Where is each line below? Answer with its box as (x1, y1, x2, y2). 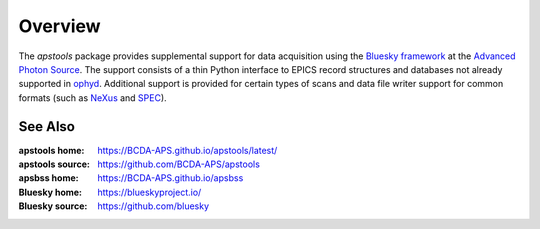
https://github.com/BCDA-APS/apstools (97, 158, 260, 170)
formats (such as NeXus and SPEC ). (18, 91, 167, 104)
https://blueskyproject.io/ (97, 186, 202, 198)
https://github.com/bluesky (97, 200, 210, 212)
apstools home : (18, 144, 85, 156)
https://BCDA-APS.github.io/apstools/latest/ (97, 144, 278, 156)
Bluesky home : (18, 186, 83, 198)
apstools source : (18, 158, 90, 170)
